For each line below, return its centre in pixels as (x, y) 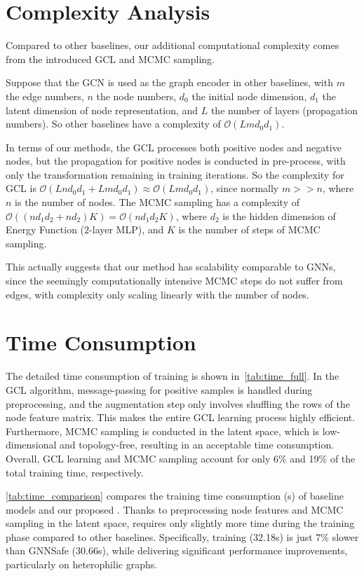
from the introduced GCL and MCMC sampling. (110, 59)
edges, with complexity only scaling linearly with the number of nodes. (157, 294)
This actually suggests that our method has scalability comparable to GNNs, (171, 267)
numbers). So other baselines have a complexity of (113, 124)
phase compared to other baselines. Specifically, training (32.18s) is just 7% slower (182, 536)
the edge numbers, (45, 96)
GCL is (21, 188)
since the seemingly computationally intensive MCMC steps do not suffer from (174, 281)
